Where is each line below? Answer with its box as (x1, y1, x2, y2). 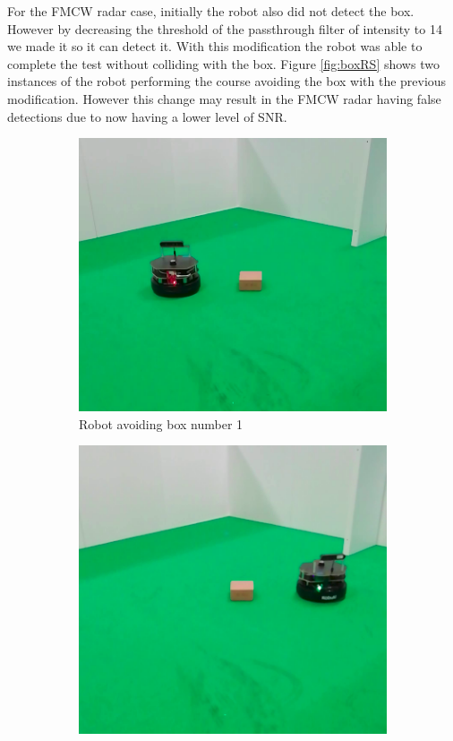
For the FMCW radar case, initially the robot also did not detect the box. (7, 2, 415, 20)
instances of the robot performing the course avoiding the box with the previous (7, 72, 447, 90)
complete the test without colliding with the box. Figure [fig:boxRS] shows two (7, 54, 440, 73)
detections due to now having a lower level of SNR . (7, 107, 287, 125)
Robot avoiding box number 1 (79, 414, 244, 433)
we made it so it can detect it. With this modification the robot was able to (7, 37, 423, 56)
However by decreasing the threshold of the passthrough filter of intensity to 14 (7, 19, 442, 38)
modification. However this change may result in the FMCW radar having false (7, 89, 441, 108)
